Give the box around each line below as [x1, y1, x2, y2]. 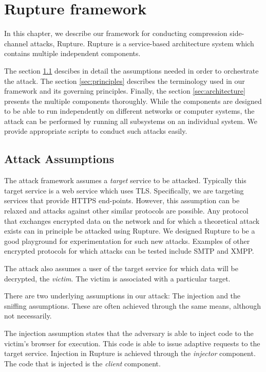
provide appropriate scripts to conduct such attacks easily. [4, 126, 187, 136]
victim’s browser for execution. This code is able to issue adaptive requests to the [4, 338, 260, 348]
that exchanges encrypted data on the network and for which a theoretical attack [4, 215, 260, 226]
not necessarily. [4, 310, 52, 321]
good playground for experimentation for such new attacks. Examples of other [4, 235, 250, 246]
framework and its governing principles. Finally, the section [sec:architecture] [4, 85, 245, 96]
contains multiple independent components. [4, 48, 141, 59]
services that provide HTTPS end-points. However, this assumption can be [4, 195, 240, 206]
